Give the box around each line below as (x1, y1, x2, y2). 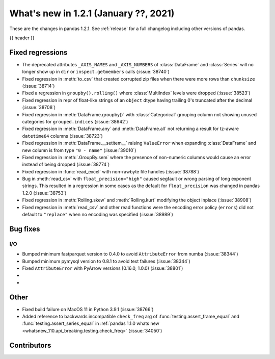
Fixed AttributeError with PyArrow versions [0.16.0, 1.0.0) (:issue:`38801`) (22, 265, 183, 271)
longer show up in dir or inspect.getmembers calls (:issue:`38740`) (22, 69, 170, 75)
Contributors (9, 341, 51, 349)
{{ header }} (9, 35, 35, 41)
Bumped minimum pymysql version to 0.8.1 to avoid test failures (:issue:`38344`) (22, 258, 190, 264)
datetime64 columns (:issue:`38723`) (22, 133, 103, 139)
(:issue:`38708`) (22, 105, 56, 111)
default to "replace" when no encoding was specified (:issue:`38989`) (22, 212, 173, 218)
